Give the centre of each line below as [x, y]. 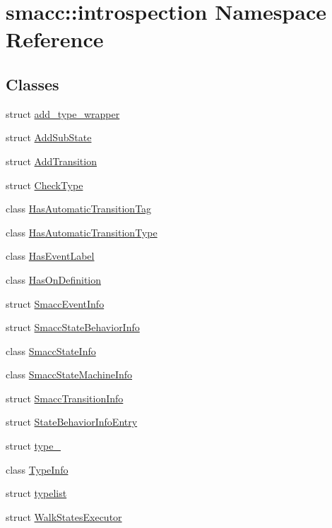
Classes [32, 84]
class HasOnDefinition [53, 279]
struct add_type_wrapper [63, 113]
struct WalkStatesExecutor [64, 516]
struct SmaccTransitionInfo [65, 398]
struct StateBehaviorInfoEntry [72, 422]
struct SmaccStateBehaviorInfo [73, 327]
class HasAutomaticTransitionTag [79, 209]
